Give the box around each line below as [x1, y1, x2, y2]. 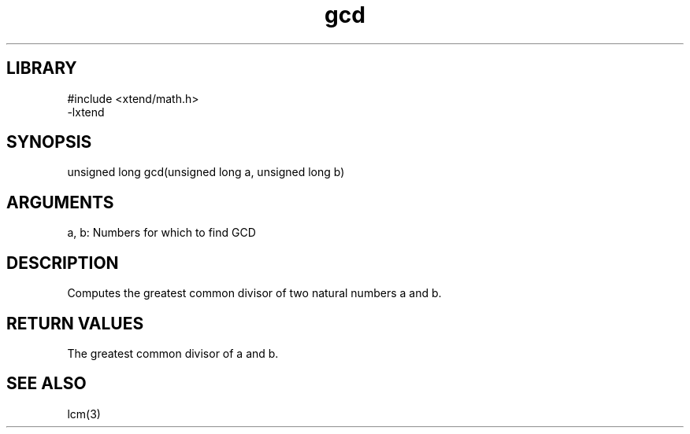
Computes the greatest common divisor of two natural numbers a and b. [67, 286, 442, 300]
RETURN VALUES [6, 313, 144, 333]
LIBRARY [6, 58, 77, 79]
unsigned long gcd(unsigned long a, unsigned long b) [67, 165, 345, 179]
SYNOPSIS [6, 132, 92, 153]
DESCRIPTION [6, 252, 119, 273]
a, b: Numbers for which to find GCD [67, 226, 256, 240]
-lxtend [67, 105, 105, 119]
